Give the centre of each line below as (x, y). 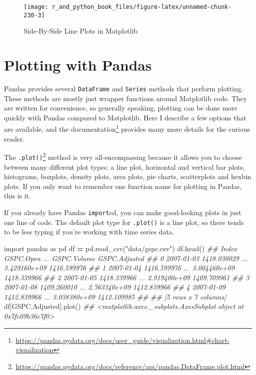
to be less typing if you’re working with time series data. (89, 232)
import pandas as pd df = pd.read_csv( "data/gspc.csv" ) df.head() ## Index (121, 248)
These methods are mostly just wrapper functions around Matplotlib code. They (126, 98)
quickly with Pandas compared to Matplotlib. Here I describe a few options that (125, 117)
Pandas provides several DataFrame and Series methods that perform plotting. (124, 89)
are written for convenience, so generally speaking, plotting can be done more (121, 108)
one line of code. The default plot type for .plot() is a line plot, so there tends (124, 222)
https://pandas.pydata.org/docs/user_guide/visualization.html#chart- (123, 340)
